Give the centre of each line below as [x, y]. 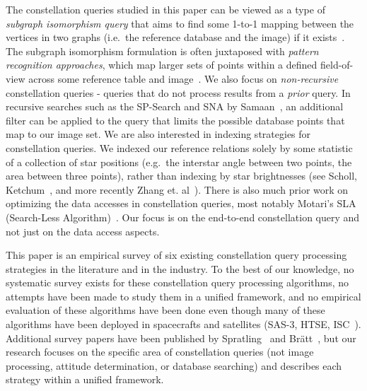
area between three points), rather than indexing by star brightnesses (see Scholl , [181, 176]
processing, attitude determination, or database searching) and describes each [174, 365]
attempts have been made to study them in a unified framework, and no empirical [183, 296]
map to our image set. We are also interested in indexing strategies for [158, 134]
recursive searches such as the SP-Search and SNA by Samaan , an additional [175, 106]
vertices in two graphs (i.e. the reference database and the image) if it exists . [175, 37]
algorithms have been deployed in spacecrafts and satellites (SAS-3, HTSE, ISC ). [183, 324]
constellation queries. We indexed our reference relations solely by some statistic [179, 147]
